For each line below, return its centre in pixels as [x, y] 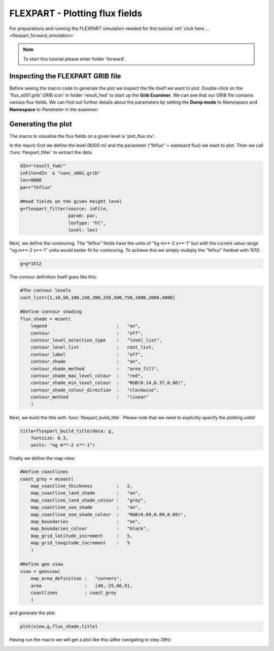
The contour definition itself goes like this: [53, 277]
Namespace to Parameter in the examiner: [54, 109]
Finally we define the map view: [42, 458]
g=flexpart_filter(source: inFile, [64, 209]
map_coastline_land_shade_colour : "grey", [88, 500]
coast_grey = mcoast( [47, 479]
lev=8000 [31, 180]
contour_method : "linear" [90, 397]
